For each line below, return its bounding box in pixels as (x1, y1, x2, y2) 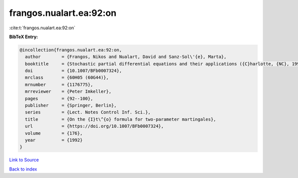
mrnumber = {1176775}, (25, 82, 93, 87)
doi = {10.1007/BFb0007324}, (25, 68, 122, 74)
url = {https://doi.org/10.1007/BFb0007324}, (25, 123, 164, 129)
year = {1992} (25, 137, 83, 143)
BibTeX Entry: (9, 34, 38, 40)
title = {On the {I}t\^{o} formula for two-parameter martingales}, (25, 117, 216, 122)
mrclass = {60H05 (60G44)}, (25, 75, 109, 80)
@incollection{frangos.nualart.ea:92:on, (19, 47, 122, 53)
